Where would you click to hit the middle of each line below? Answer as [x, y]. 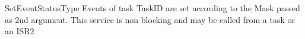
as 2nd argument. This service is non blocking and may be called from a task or [150, 19]
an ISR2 [20, 31]
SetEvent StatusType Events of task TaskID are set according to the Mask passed [152, 8]
